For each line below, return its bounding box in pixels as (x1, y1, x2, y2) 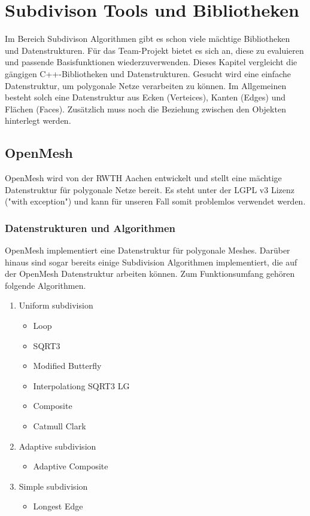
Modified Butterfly (33, 359, 102, 372)
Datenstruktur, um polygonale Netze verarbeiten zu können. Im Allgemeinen (5, 79, 287, 91)
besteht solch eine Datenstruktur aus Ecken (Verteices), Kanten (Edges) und (5, 91, 285, 103)
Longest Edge (33, 500, 83, 512)
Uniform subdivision (19, 299, 93, 312)
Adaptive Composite (33, 460, 108, 472)
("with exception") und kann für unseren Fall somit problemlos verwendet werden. (5, 195, 306, 207)
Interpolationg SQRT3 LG (33, 379, 130, 392)
